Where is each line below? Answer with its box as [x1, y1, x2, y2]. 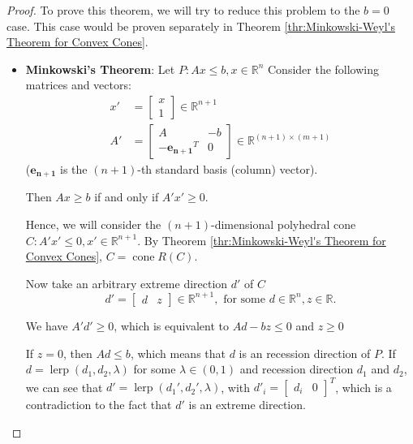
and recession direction [239, 360, 354, 377]
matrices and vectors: [25, 76, 131, 93]
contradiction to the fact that [25, 396, 172, 413]
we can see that [25, 378, 103, 395]
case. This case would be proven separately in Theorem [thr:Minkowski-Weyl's [6, 17, 395, 34]
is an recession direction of [239, 344, 371, 361]
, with [221, 378, 251, 395]
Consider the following [267, 60, 380, 77]
